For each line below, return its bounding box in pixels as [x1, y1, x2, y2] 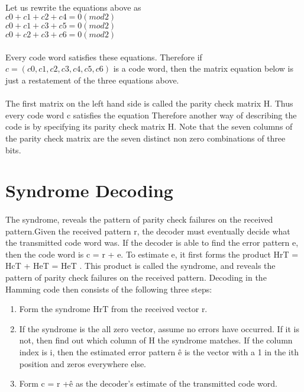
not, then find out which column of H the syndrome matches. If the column [19, 334, 293, 346]
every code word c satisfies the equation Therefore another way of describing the [5, 108, 297, 121]
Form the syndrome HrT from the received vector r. [19, 303, 208, 315]
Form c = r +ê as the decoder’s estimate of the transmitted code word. [19, 377, 277, 390]
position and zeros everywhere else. [19, 357, 147, 369]
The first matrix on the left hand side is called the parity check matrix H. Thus [5, 97, 293, 110]
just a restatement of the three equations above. [5, 73, 179, 86]
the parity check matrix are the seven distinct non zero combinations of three [5, 131, 286, 144]
